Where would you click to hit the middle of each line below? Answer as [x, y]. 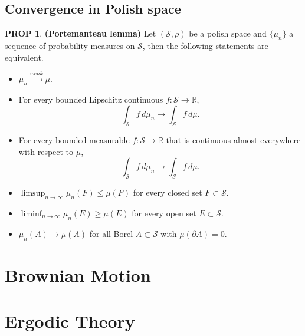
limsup [33, 194]
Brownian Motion [78, 274]
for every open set [164, 213]
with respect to [46, 151]
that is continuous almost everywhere [233, 140]
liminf [32, 214]
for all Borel [111, 233]
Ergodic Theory [70, 321]
